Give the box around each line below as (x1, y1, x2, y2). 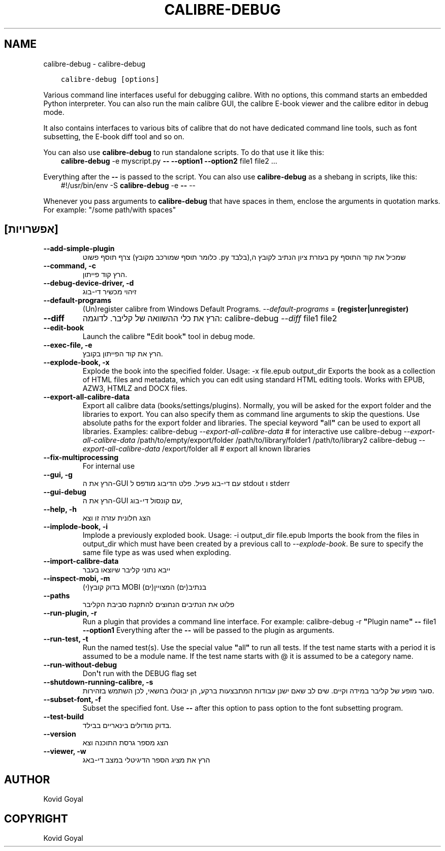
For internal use (82, 462, 135, 471)
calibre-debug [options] (60, 75, 160, 83)
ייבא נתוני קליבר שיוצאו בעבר (82, 565, 171, 574)
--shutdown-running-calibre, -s (43, 678, 153, 687)
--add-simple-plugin (43, 244, 115, 253)
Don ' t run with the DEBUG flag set (82, 669, 197, 678)
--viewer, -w (43, 747, 86, 756)
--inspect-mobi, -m (43, 574, 110, 583)
